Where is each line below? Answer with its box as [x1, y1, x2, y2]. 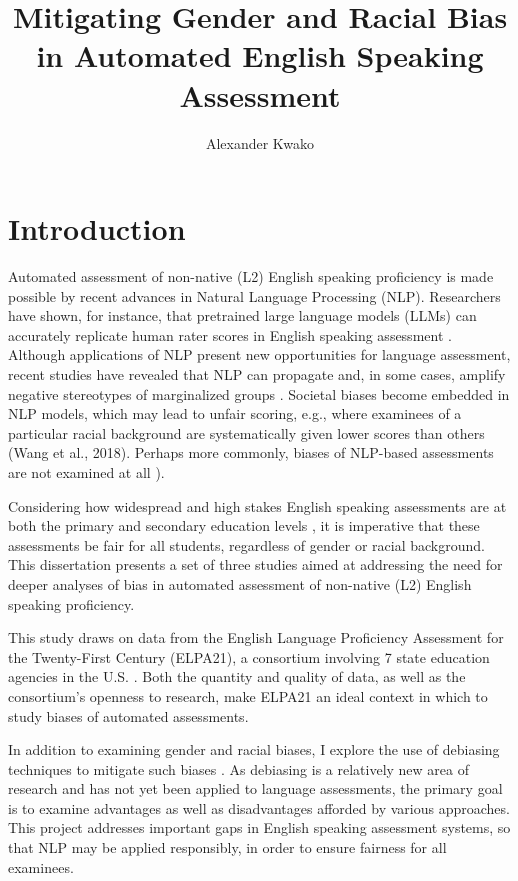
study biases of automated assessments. [8, 705, 249, 726]
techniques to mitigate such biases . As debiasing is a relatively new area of [8, 758, 470, 779]
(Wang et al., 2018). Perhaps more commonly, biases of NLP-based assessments [8, 442, 494, 463]
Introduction [8, 208, 186, 249]
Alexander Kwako [205, 132, 315, 153]
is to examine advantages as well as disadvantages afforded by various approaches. [8, 797, 510, 818]
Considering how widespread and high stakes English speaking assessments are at [8, 495, 507, 516]
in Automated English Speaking [36, 35, 484, 76]
